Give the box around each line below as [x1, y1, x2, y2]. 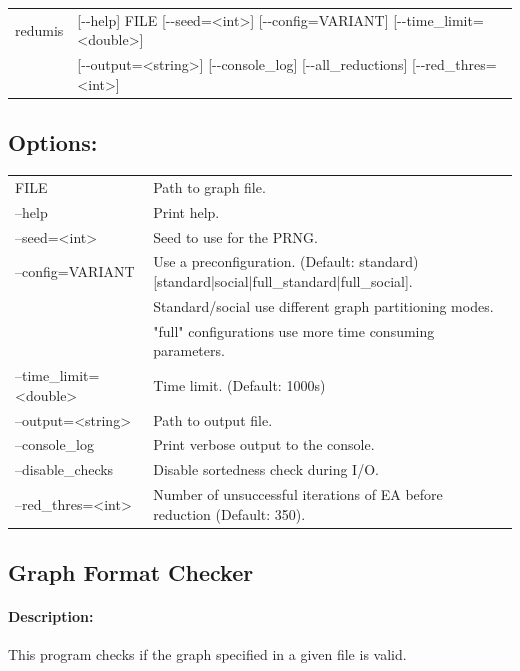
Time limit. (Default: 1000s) [153, 374, 326, 395]
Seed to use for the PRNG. [153, 226, 318, 247]
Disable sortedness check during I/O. [153, 459, 379, 480]
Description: [8, 606, 94, 627]
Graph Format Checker [8, 557, 254, 588]
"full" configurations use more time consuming [153, 320, 435, 341]
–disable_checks [15, 459, 114, 480]
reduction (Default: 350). [153, 503, 306, 524]
